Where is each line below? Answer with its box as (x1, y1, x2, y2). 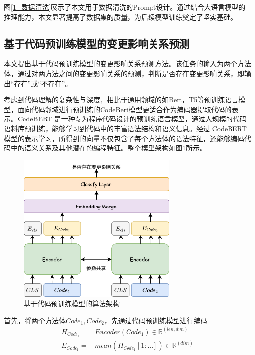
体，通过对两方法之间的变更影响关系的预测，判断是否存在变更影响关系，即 (4, 68, 244, 78)
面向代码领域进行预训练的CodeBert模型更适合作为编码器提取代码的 (17, 104, 232, 114)
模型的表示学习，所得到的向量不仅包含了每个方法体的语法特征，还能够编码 (4, 133, 244, 143)
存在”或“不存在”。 (14, 78, 72, 88)
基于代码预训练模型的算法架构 (24, 298, 120, 309)
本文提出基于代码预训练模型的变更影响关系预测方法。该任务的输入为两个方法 (4, 59, 251, 69)
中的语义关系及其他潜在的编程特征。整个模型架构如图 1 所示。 (10, 143, 206, 153)
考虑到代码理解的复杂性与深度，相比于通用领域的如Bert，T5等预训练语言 (4, 94, 239, 105)
